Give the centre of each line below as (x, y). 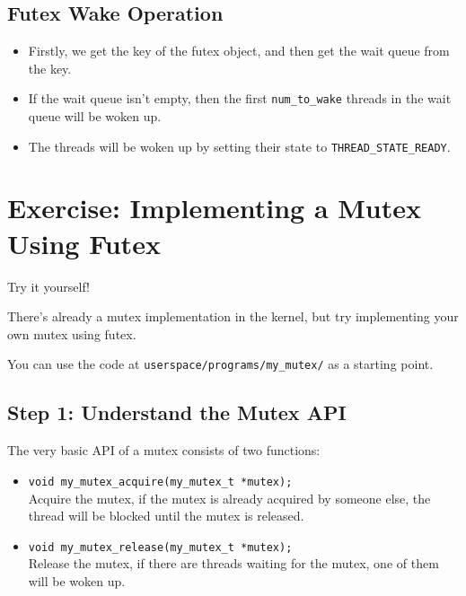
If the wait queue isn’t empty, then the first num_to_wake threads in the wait (240, 98)
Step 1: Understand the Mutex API (177, 412)
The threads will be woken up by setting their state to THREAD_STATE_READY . (239, 146)
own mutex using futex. (72, 333)
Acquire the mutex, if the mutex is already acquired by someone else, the (229, 498)
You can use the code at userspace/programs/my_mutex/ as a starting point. (220, 364)
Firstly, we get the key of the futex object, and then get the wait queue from (239, 51)
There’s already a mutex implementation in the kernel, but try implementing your (233, 316)
